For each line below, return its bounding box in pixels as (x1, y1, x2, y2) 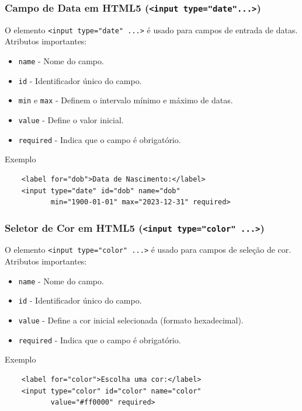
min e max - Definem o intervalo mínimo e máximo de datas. (18, 94, 233, 106)
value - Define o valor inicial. (18, 114, 124, 126)
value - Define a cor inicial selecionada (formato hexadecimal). (18, 314, 244, 326)
